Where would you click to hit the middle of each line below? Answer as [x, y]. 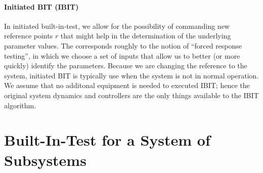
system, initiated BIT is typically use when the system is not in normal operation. [131, 75]
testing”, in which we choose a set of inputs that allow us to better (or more [122, 55]
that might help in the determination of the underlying [146, 36]
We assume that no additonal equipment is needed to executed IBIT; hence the [127, 85]
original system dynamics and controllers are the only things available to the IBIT [131, 95]
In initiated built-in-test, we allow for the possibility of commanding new [117, 26]
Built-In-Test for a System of [107, 140]
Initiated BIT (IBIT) [41, 6]
